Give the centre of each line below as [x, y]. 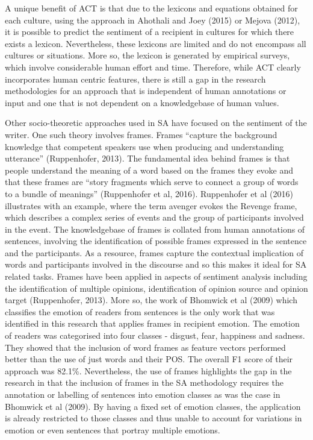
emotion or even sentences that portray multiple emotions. [113, 429]
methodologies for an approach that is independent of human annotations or [146, 91]
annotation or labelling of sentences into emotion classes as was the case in [143, 394]
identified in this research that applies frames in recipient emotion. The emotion [152, 323]
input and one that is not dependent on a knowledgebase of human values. [142, 102]
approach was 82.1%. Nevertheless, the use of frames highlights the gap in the [148, 370]
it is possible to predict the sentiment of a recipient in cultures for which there [150, 32]
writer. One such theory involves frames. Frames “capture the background [141, 134]
